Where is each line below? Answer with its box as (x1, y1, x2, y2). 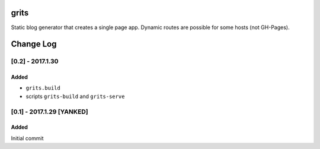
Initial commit (11, 134, 44, 142)
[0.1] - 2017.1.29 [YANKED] (11, 107, 88, 116)
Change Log (11, 39, 57, 49)
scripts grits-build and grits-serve (25, 93, 125, 100)
